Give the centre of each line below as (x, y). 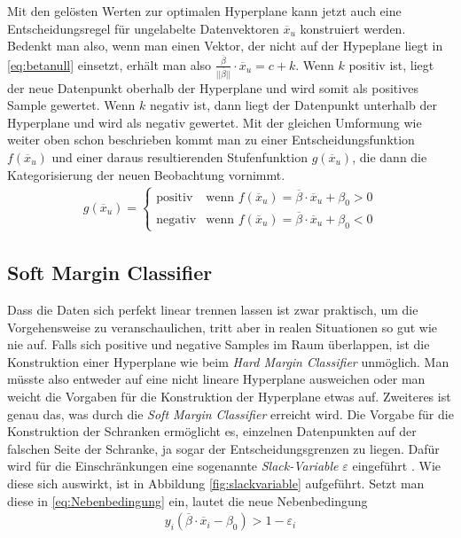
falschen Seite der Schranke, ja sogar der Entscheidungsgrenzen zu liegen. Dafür (223, 448)
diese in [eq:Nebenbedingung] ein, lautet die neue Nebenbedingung (188, 500)
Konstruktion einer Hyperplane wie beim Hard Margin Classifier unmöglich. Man (228, 361)
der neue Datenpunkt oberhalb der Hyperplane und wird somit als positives (213, 87)
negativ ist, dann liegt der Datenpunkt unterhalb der (293, 105)
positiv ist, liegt (391, 64)
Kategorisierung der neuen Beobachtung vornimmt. (146, 174)
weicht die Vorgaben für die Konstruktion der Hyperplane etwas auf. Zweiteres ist (229, 396)
